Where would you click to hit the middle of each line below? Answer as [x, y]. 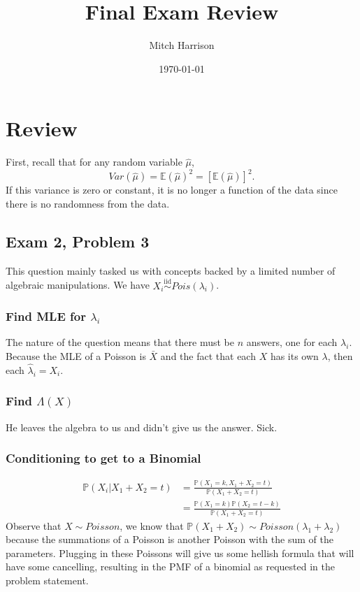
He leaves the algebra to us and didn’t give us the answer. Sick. [142, 427]
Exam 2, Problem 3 [78, 241]
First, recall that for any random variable [94, 162]
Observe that [34, 525]
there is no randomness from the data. [88, 203]
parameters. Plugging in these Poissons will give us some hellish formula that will [180, 553]
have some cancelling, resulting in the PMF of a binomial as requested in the [170, 566]
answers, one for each [292, 342]
